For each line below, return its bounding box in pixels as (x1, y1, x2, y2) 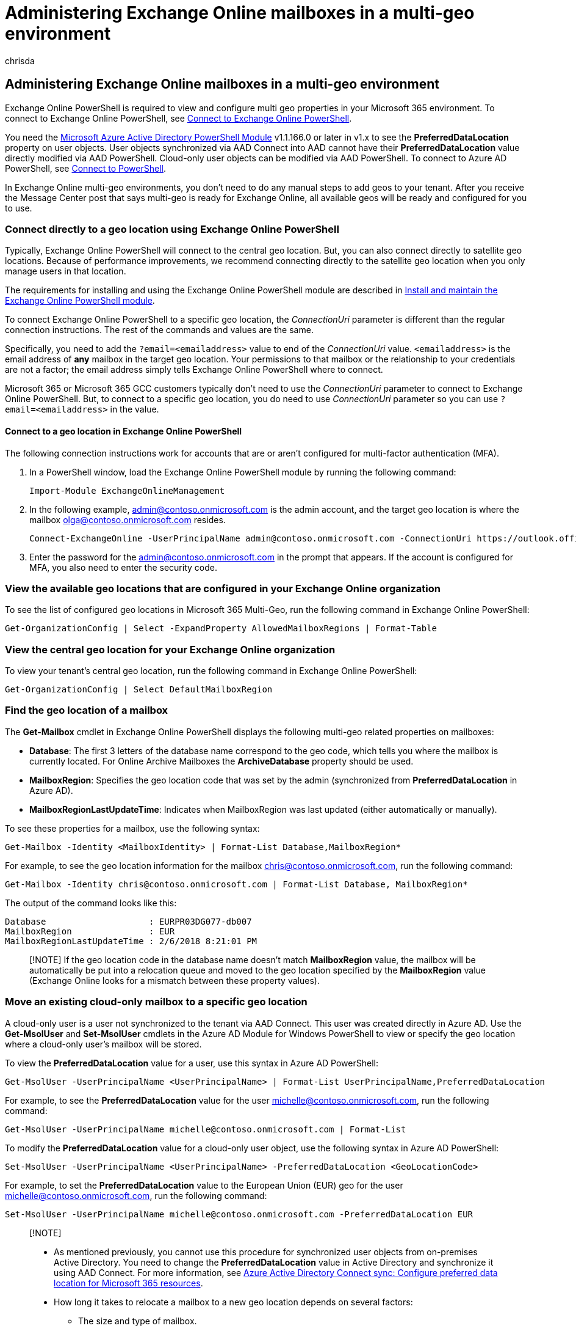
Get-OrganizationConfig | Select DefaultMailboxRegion (5, 684, 273, 695)
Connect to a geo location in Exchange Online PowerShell (5, 425, 242, 436)
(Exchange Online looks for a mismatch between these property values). (29, 975, 320, 986)
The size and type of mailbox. (78, 1315, 197, 1326)
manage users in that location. (5, 266, 126, 277)
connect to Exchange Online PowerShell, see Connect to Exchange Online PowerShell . (5, 112, 352, 123)
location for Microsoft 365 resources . (54, 1277, 203, 1288)
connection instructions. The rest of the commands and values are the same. (5, 324, 314, 335)
